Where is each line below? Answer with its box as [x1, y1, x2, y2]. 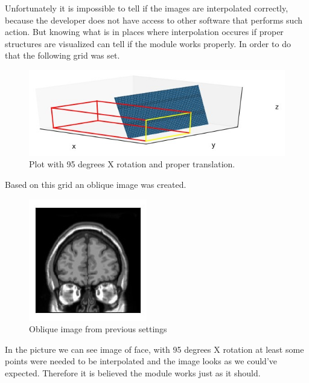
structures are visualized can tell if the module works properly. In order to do [5, 37, 291, 50]
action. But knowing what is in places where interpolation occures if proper [5, 25, 284, 38]
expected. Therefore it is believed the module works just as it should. [5, 366, 261, 379]
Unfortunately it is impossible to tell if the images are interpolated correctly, [5, 2, 288, 14]
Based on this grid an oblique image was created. [5, 178, 186, 190]
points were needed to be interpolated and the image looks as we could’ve [5, 355, 277, 367]
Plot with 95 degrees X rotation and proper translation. [29, 158, 235, 170]
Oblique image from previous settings [29, 323, 167, 335]
